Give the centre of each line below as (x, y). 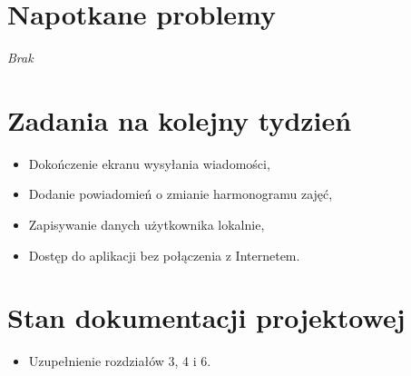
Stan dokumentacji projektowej (206, 317)
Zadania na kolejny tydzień (180, 119)
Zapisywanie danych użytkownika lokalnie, (147, 225)
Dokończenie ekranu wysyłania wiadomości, (149, 163)
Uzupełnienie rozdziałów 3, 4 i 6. (120, 361)
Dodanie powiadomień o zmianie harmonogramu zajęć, (181, 194)
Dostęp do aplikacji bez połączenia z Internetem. (164, 255)
